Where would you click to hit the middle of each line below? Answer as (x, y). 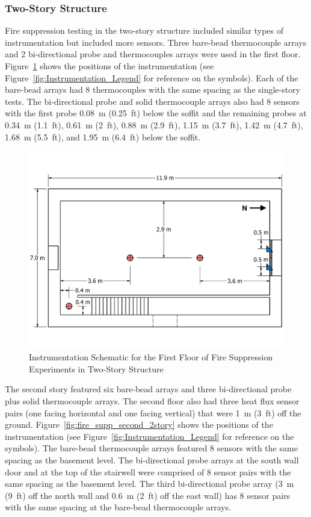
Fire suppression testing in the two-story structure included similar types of (144, 30)
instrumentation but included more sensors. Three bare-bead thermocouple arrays (156, 42)
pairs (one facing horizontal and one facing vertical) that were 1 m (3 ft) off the (153, 412)
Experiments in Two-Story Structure (96, 368)
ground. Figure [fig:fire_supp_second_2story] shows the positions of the (139, 425)
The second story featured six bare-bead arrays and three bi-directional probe (148, 389)
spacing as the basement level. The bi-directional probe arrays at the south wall (152, 460)
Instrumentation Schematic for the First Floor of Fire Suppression (151, 357)
